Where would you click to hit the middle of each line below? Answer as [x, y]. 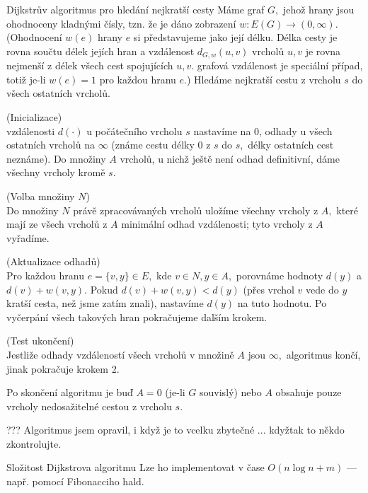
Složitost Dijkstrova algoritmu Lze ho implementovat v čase [136, 467]
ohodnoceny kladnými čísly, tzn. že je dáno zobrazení [121, 23]
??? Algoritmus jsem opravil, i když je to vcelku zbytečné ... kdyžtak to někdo [176, 430]
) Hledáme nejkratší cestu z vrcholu [264, 79]
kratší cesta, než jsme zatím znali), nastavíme [105, 303]
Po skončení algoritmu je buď [70, 392]
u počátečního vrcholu [134, 130]
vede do [322, 289]
